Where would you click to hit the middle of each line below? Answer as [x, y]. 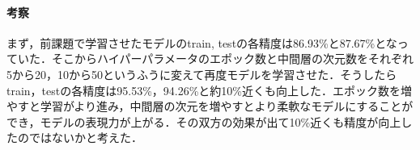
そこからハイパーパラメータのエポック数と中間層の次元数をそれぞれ [232, 58]
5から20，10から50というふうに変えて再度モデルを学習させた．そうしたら [202, 74]
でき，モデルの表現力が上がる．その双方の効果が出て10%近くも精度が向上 [204, 121]
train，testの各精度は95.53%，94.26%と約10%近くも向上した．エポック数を [204, 90]
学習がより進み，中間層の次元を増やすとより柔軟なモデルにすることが [227, 106]
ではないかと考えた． [85, 137]
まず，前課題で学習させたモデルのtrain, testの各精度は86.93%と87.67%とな [202, 42]
